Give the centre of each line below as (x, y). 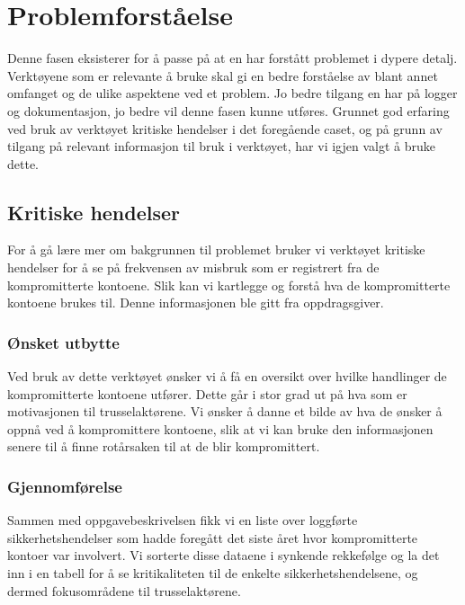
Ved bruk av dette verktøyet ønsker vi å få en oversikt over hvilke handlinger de (227, 376)
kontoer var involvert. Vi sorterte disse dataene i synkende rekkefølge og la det (224, 555)
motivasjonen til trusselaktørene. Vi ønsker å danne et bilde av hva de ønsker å (225, 411)
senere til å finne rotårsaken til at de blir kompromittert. (164, 446)
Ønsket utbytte (63, 342)
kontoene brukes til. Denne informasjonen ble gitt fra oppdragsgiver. (196, 302)
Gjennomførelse (65, 486)
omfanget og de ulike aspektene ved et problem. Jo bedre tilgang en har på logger (232, 93)
